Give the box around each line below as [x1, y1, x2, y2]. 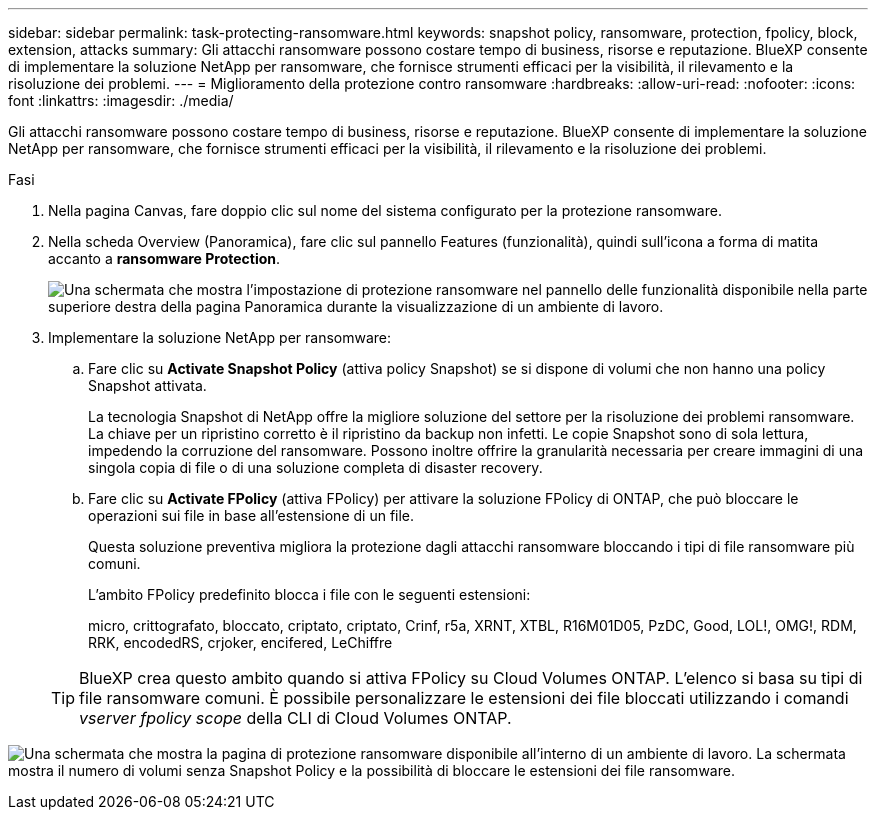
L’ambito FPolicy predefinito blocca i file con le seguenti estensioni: [88, 586, 531, 603]
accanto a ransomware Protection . [48, 250, 281, 267]
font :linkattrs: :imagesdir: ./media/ [8, 92, 234, 109]
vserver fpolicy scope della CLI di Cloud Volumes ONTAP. [79, 708, 512, 728]
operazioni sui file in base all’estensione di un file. [88, 507, 415, 524]
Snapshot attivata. [88, 377, 207, 394]
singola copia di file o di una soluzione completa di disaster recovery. [88, 459, 543, 476]
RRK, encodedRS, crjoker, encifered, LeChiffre [88, 634, 393, 651]
